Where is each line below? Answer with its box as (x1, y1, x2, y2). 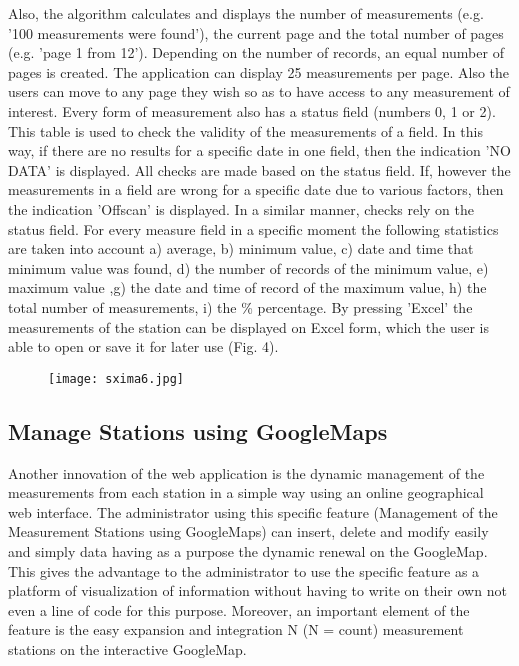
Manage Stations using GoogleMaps (8, 415, 388, 446)
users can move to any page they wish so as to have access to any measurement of (8, 81, 510, 102)
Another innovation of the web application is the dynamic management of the (8, 462, 485, 483)
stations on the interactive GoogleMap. (8, 638, 247, 659)
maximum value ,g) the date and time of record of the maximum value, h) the (8, 277, 487, 298)
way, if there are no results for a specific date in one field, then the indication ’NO (8, 140, 511, 161)
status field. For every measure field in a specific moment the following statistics (8, 218, 499, 239)
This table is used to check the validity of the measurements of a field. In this (8, 120, 483, 141)
